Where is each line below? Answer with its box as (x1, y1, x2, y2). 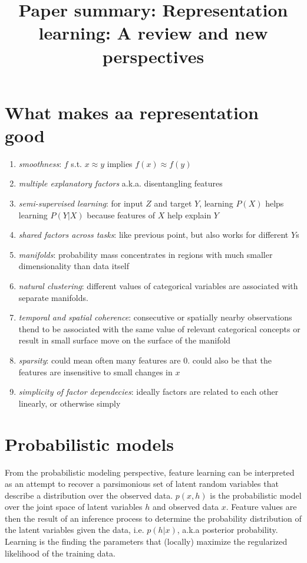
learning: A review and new (38, 21, 268, 45)
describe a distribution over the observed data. (5, 489, 173, 501)
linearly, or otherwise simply (18, 397, 121, 409)
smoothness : (18, 157, 62, 169)
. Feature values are (226, 500, 297, 513)
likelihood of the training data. (5, 546, 115, 559)
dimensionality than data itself (18, 260, 130, 272)
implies (107, 157, 133, 169)
